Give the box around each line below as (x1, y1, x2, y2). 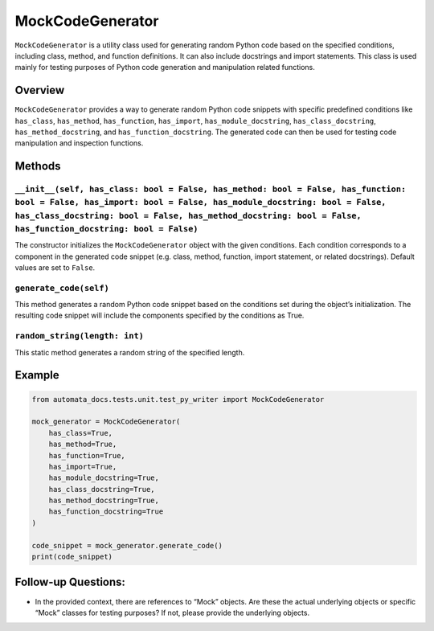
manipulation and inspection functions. (14, 138, 144, 148)
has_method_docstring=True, (48, 496, 160, 506)
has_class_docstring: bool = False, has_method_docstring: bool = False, (14, 210, 362, 221)
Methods (14, 159, 61, 173)
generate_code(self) (14, 282, 110, 293)
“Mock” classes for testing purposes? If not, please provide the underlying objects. (35, 608, 309, 617)
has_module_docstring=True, (48, 473, 160, 482)
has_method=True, (48, 440, 117, 449)
